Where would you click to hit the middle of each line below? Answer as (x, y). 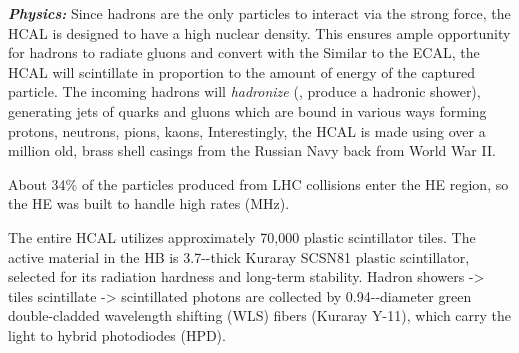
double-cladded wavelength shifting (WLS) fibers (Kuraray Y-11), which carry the (260, 315)
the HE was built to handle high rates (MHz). (149, 203)
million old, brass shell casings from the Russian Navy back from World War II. (252, 150)
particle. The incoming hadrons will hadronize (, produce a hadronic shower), (244, 91)
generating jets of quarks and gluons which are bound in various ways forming (247, 110)
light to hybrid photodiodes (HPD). (117, 334)
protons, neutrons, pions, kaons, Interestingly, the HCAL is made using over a (247, 130)
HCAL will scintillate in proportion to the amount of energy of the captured (242, 71)
